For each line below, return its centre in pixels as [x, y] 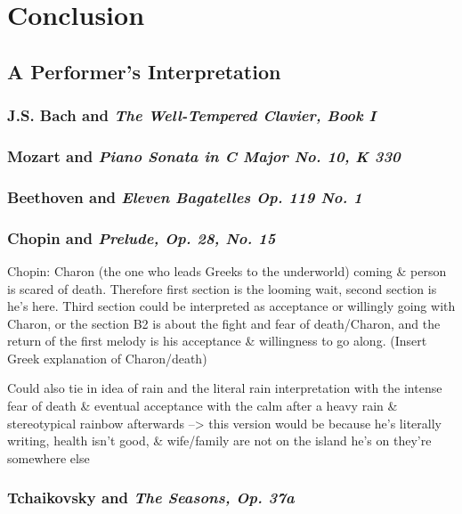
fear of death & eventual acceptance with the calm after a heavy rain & [203, 406]
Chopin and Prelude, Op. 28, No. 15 [142, 237]
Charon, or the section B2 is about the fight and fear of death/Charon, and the [224, 323]
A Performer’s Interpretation [144, 71]
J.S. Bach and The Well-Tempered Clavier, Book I [192, 115]
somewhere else [49, 457]
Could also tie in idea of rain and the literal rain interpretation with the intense [225, 388]
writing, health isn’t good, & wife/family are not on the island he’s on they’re [219, 441]
